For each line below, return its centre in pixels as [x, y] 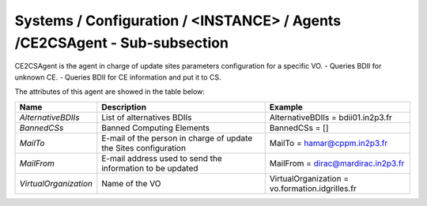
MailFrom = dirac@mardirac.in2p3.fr [337, 163]
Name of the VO [131, 183]
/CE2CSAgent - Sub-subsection [122, 43]
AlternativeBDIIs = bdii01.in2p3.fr [331, 117]
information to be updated [150, 168]
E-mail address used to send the [162, 158]
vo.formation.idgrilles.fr [313, 188]
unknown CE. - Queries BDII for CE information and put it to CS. [118, 77]
